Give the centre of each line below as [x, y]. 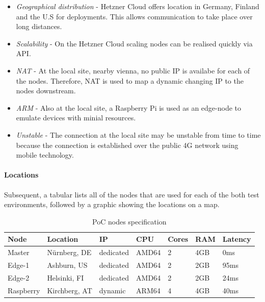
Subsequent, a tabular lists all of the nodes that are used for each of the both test [132, 194]
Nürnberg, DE [69, 252]
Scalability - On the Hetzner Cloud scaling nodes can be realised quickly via [134, 43]
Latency [237, 239]
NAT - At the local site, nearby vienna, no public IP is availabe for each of [133, 70]
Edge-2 [19, 277]
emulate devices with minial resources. [76, 118]
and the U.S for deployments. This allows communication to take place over [134, 16]
